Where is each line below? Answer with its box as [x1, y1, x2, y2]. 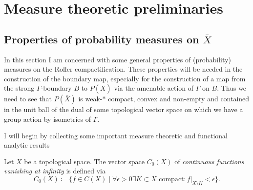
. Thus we [217, 83, 247, 93]
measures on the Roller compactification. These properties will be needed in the [4, 64, 243, 74]
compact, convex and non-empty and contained [108, 94, 250, 104]
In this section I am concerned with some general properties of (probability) [4, 54, 231, 64]
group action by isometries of [4, 114, 91, 124]
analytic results [4, 140, 50, 150]
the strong [4, 83, 35, 93]
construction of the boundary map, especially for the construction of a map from [4, 73, 246, 83]
